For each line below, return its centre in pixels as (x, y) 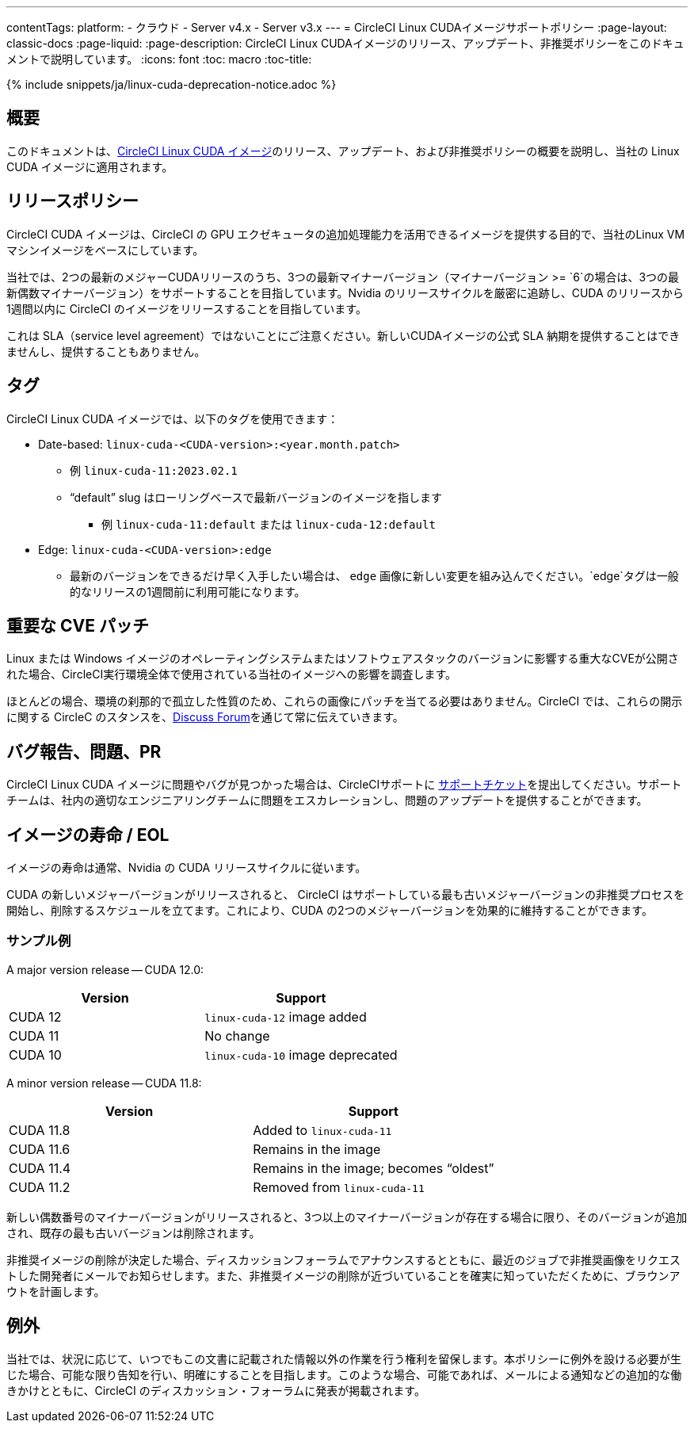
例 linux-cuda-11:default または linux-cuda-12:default (269, 524)
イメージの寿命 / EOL (88, 835)
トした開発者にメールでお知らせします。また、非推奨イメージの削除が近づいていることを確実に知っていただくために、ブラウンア (343, 1275)
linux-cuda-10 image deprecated (301, 1055)
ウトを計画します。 (56, 1291)
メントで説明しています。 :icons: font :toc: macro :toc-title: (159, 59)
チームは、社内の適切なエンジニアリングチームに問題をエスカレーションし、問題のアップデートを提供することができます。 (327, 800)
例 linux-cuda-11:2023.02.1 (154, 470)
